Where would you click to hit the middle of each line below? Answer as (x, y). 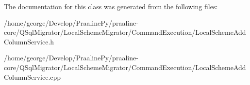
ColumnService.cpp (33, 77)
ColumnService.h (29, 41)
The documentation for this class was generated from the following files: (111, 6)
